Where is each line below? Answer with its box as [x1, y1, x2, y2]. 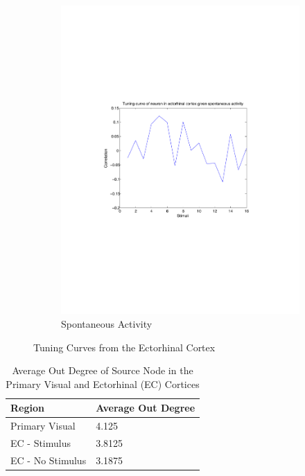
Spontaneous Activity [61, 316, 152, 330]
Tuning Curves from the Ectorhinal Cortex [33, 340, 216, 354]
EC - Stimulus [10, 435, 71, 450]
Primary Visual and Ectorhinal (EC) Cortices [6, 376, 200, 391]
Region [10, 400, 44, 415]
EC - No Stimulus [10, 452, 87, 467]
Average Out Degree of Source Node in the [12, 363, 193, 378]
